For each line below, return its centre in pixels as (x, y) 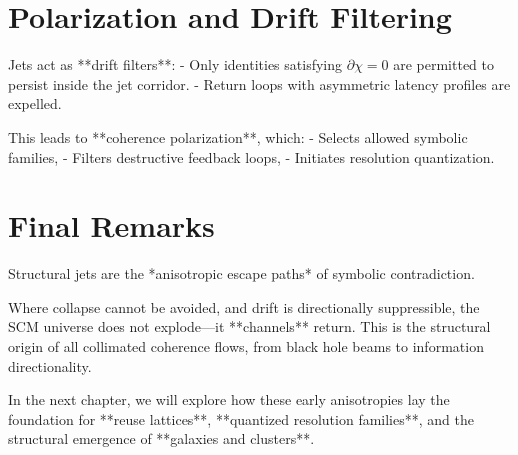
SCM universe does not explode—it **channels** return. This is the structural (249, 326)
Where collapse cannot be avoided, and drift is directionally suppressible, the (244, 306)
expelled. (35, 103)
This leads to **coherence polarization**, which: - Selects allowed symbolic (238, 136)
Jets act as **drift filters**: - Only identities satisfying (175, 64)
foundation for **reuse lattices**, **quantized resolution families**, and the (241, 418)
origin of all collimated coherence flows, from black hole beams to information (246, 346)
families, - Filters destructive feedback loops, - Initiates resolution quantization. (251, 156)
